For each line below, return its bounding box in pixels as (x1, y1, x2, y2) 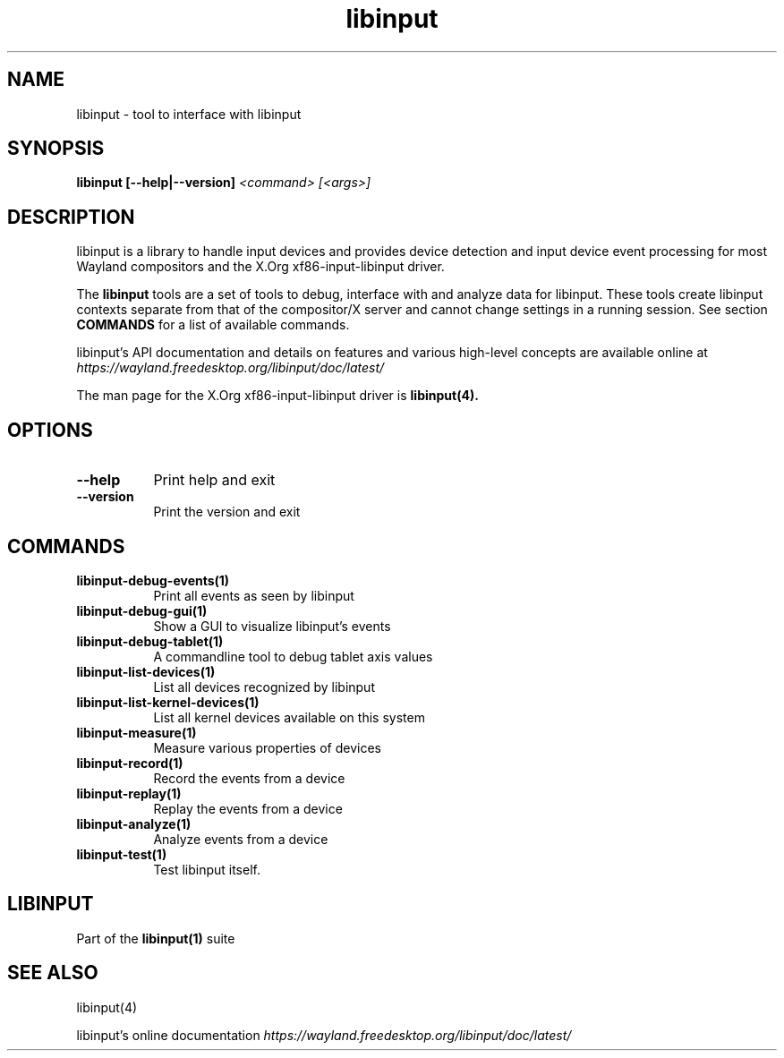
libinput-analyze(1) (76, 815, 192, 832)
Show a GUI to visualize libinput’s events (153, 618, 391, 634)
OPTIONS (7, 418, 93, 441)
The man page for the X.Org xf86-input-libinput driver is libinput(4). (76, 388, 479, 404)
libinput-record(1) (76, 755, 183, 771)
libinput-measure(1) (76, 724, 197, 740)
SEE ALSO (7, 961, 98, 985)
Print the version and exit (153, 504, 301, 520)
